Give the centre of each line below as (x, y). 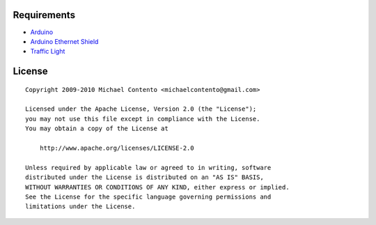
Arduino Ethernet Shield (64, 41)
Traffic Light (48, 52)
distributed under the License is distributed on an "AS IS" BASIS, (144, 177)
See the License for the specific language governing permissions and (148, 197)
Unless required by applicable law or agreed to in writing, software (148, 168)
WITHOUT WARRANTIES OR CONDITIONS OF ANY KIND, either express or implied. (157, 187)
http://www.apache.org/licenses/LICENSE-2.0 (117, 148)
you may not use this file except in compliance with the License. (143, 119)
